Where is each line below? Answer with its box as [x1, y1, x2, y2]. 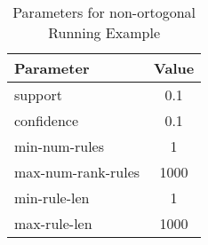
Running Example [48, 22, 160, 43]
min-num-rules [14, 136, 105, 156]
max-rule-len [14, 213, 92, 233]
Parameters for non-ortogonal [12, 2, 196, 22]
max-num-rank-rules [14, 162, 140, 182]
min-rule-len [14, 187, 90, 208]
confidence [14, 110, 79, 130]
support [14, 84, 62, 105]
